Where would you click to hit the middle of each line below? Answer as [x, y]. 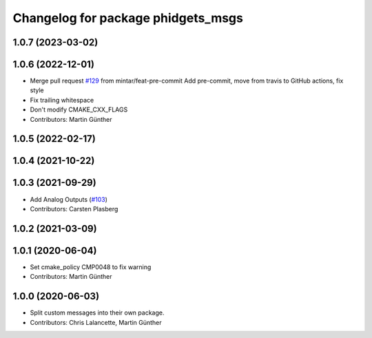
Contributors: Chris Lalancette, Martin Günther [96, 322]
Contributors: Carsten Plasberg [74, 209]
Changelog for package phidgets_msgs [128, 18]
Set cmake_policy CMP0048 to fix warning [91, 267]
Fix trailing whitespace [62, 100]
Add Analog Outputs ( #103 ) [69, 199]
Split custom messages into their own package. [97, 313]
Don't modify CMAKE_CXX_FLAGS [79, 109]
